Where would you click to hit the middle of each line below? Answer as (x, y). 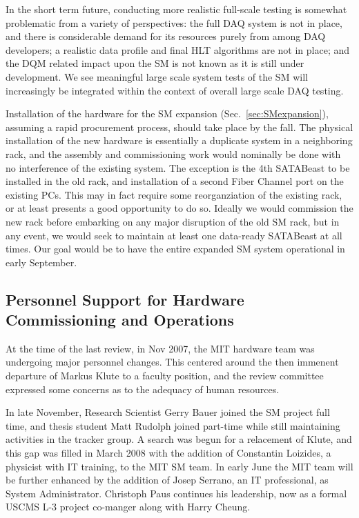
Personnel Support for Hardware (125, 299)
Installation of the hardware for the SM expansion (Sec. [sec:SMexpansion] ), (167, 113)
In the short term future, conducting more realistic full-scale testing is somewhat (176, 9)
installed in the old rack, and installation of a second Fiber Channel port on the (175, 181)
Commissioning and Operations (120, 320)
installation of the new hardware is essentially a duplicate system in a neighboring (179, 140)
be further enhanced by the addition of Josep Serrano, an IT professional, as (167, 480)
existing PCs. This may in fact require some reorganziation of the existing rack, (174, 194)
